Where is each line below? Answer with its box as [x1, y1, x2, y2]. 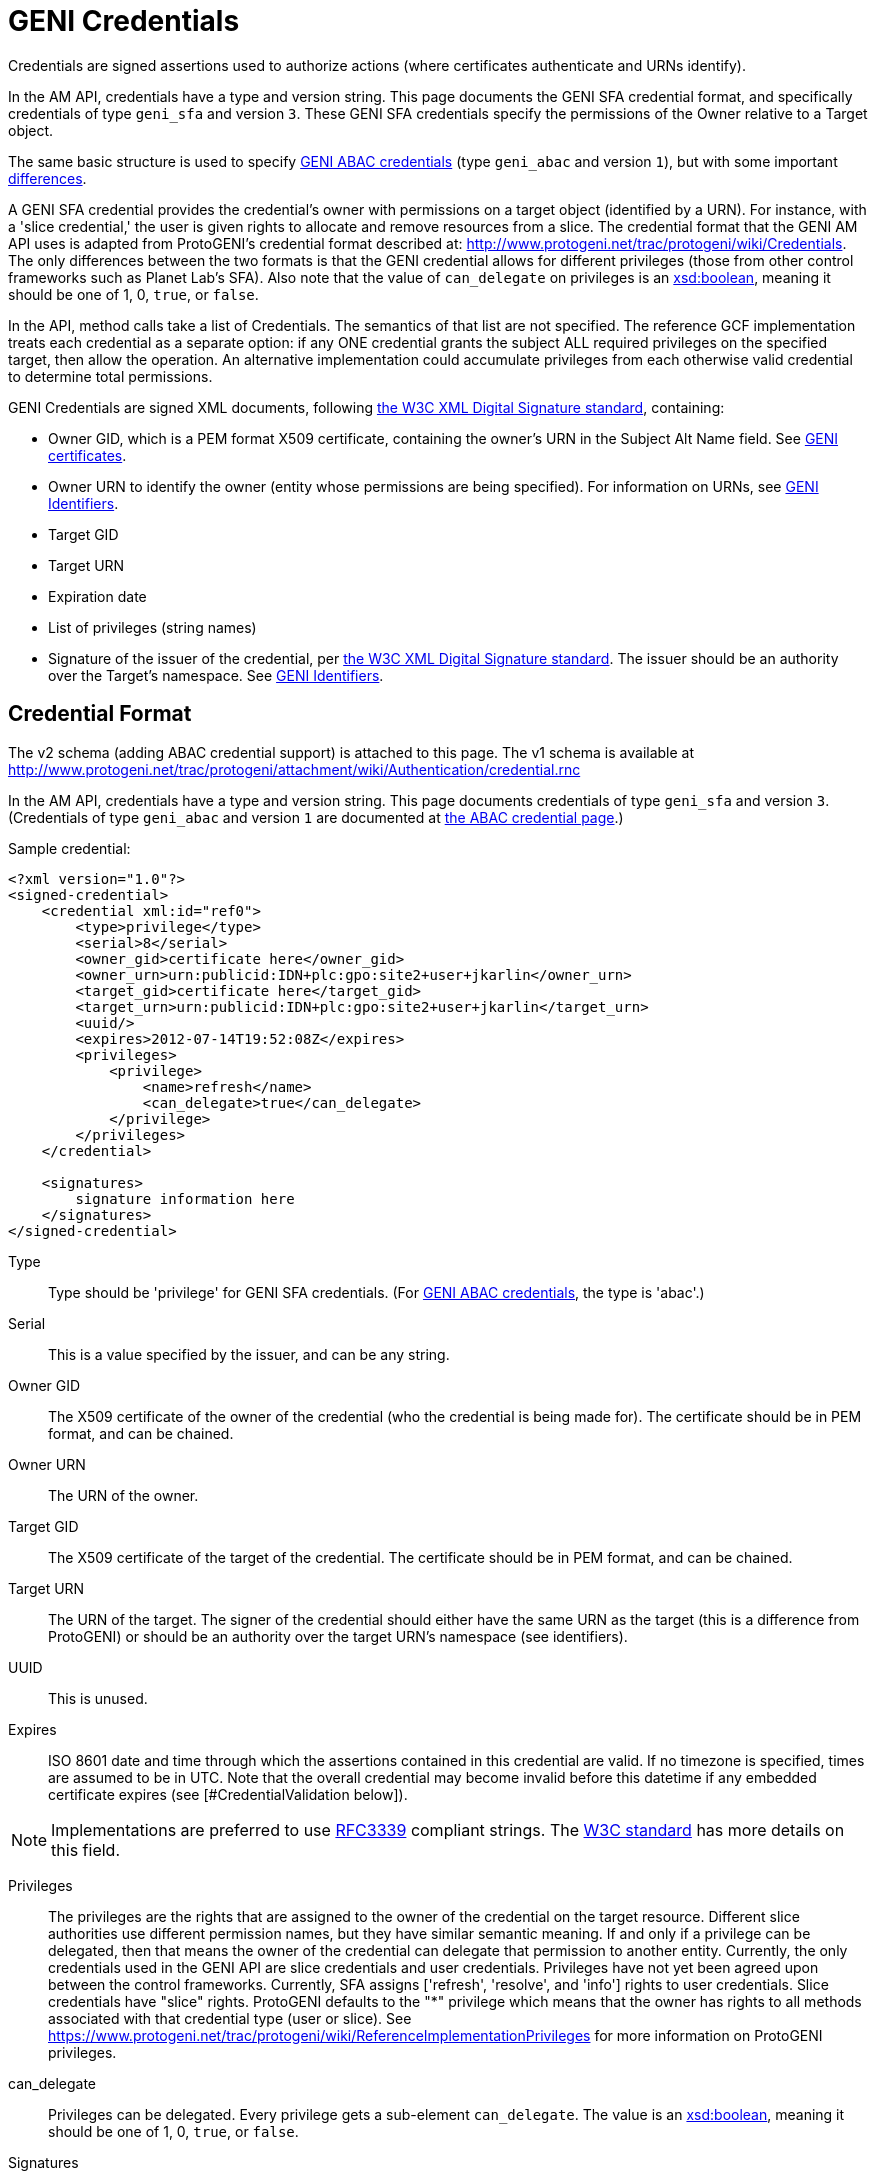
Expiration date [48, 587, 147, 605]
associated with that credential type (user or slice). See [48, 2009, 412, 2027]
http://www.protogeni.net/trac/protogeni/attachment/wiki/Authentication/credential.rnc [8, 760, 581, 778]
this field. [51, 1839, 120, 1860]
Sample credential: [8, 839, 131, 857]
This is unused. [48, 1689, 148, 1707]
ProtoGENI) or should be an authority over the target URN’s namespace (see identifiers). [48, 1627, 628, 1645]
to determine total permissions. [8, 367, 213, 385]
